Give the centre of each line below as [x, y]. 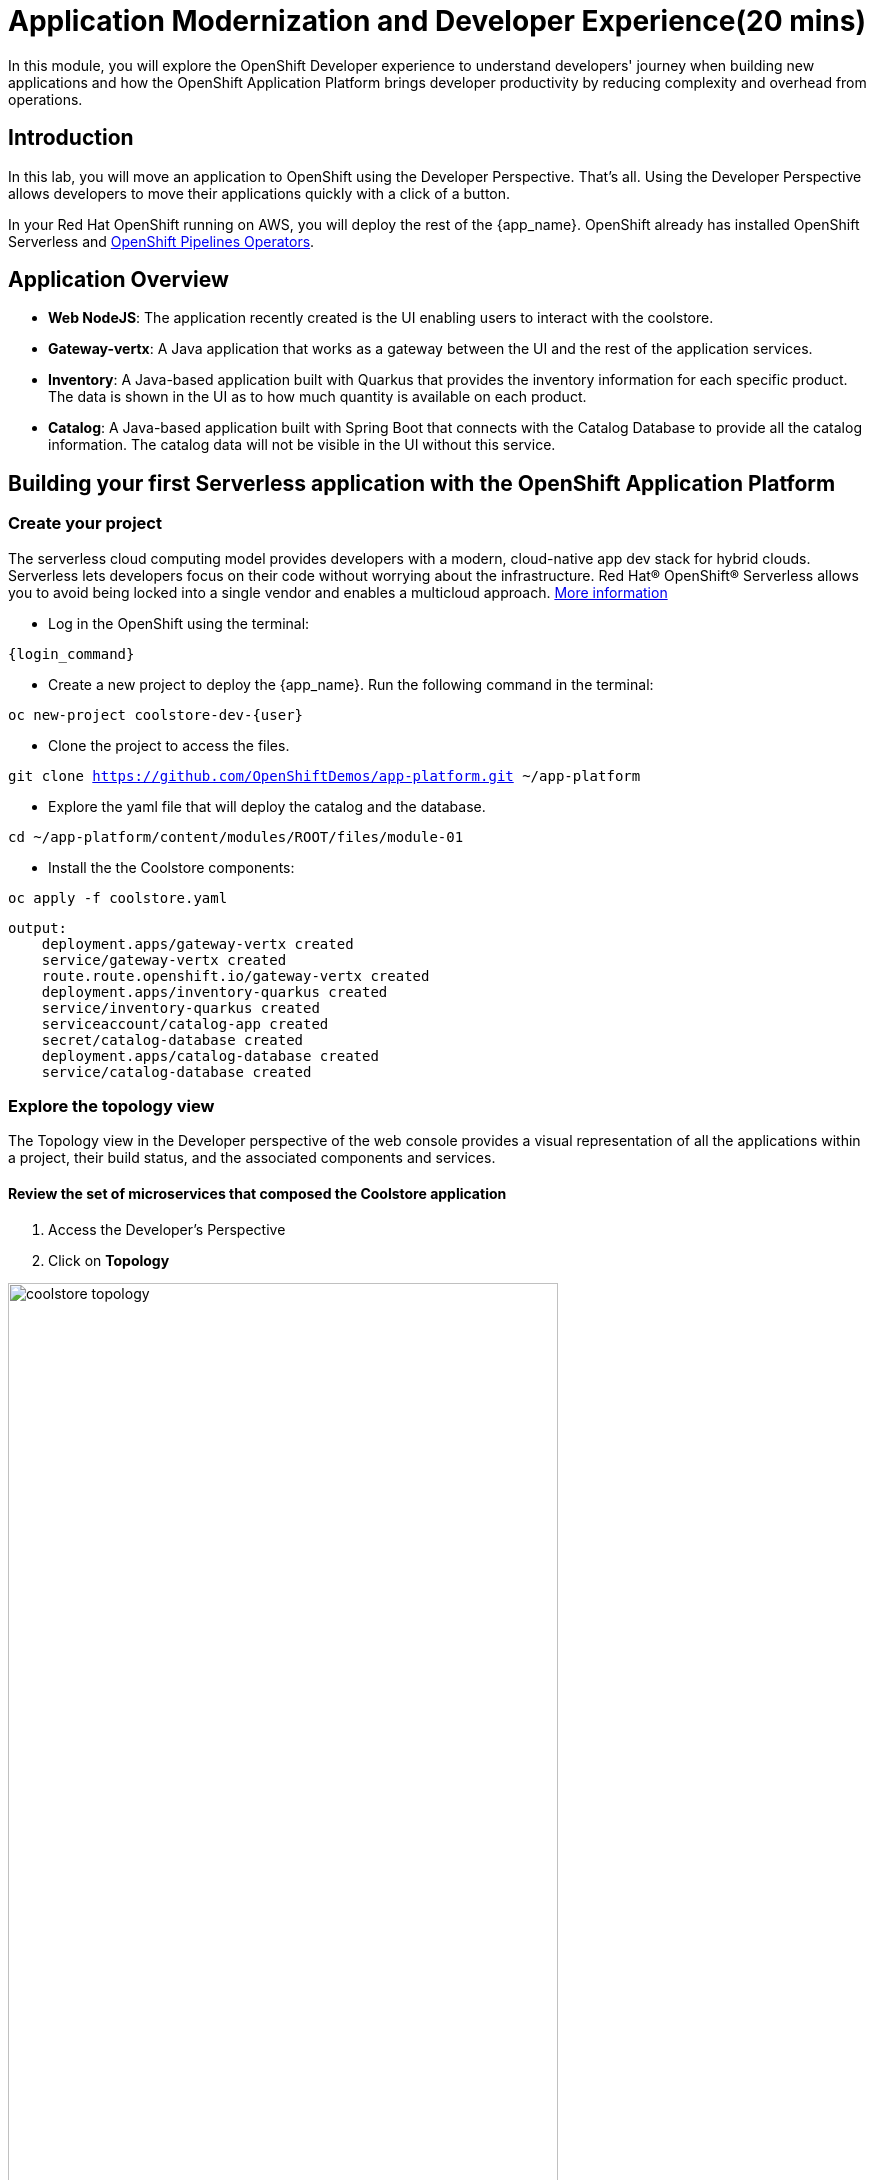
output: [38, 927]
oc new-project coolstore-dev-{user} [156, 714]
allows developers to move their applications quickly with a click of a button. [259, 193]
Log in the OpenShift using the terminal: [179, 623]
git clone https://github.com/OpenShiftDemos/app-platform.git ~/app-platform [324, 775]
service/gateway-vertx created [164, 959]
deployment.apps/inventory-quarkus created [214, 991]
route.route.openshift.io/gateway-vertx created [235, 975]
